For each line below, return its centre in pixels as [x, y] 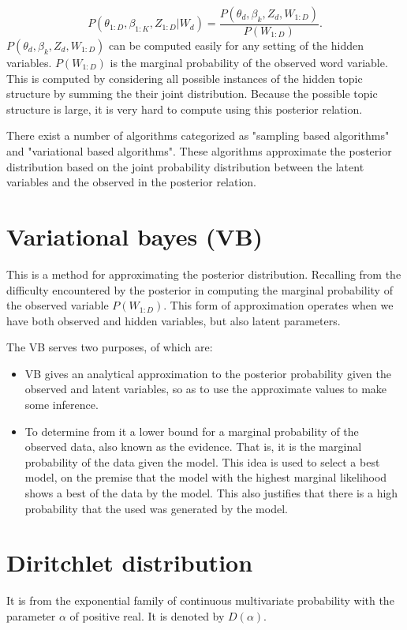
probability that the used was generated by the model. [156, 508]
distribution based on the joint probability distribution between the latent [185, 166]
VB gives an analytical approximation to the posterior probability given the [208, 373]
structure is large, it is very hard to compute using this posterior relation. [185, 109]
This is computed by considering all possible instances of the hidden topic [185, 78]
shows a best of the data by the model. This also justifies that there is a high [211, 493]
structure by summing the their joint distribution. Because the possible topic [192, 94]
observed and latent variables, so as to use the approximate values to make [206, 389]
